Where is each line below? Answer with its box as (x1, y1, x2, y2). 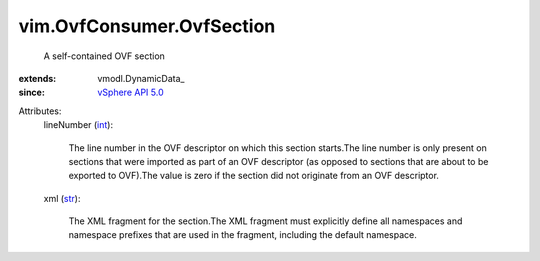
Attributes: (18, 105, 62, 117)
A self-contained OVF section (43, 50, 165, 62)
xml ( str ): (43, 192, 81, 204)
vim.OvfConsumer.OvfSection (18, 15, 276, 37)
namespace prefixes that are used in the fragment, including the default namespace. (68, 229, 417, 241)
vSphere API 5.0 (97, 86, 164, 99)
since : (18, 86, 45, 99)
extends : (18, 72, 57, 84)
